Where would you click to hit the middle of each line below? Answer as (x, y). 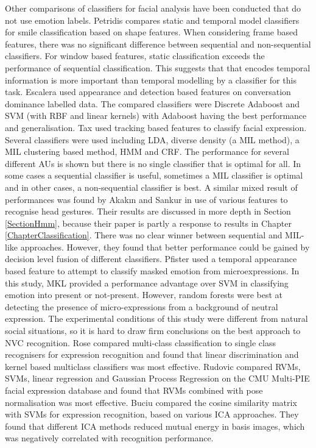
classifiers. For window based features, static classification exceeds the (135, 56)
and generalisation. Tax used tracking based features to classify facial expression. (156, 127)
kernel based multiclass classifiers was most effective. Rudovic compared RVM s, (153, 366)
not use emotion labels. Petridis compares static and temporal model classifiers (152, 20)
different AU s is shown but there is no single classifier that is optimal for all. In (153, 163)
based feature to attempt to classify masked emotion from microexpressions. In (152, 271)
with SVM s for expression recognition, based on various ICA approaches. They (152, 414)
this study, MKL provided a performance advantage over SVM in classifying (147, 283)
